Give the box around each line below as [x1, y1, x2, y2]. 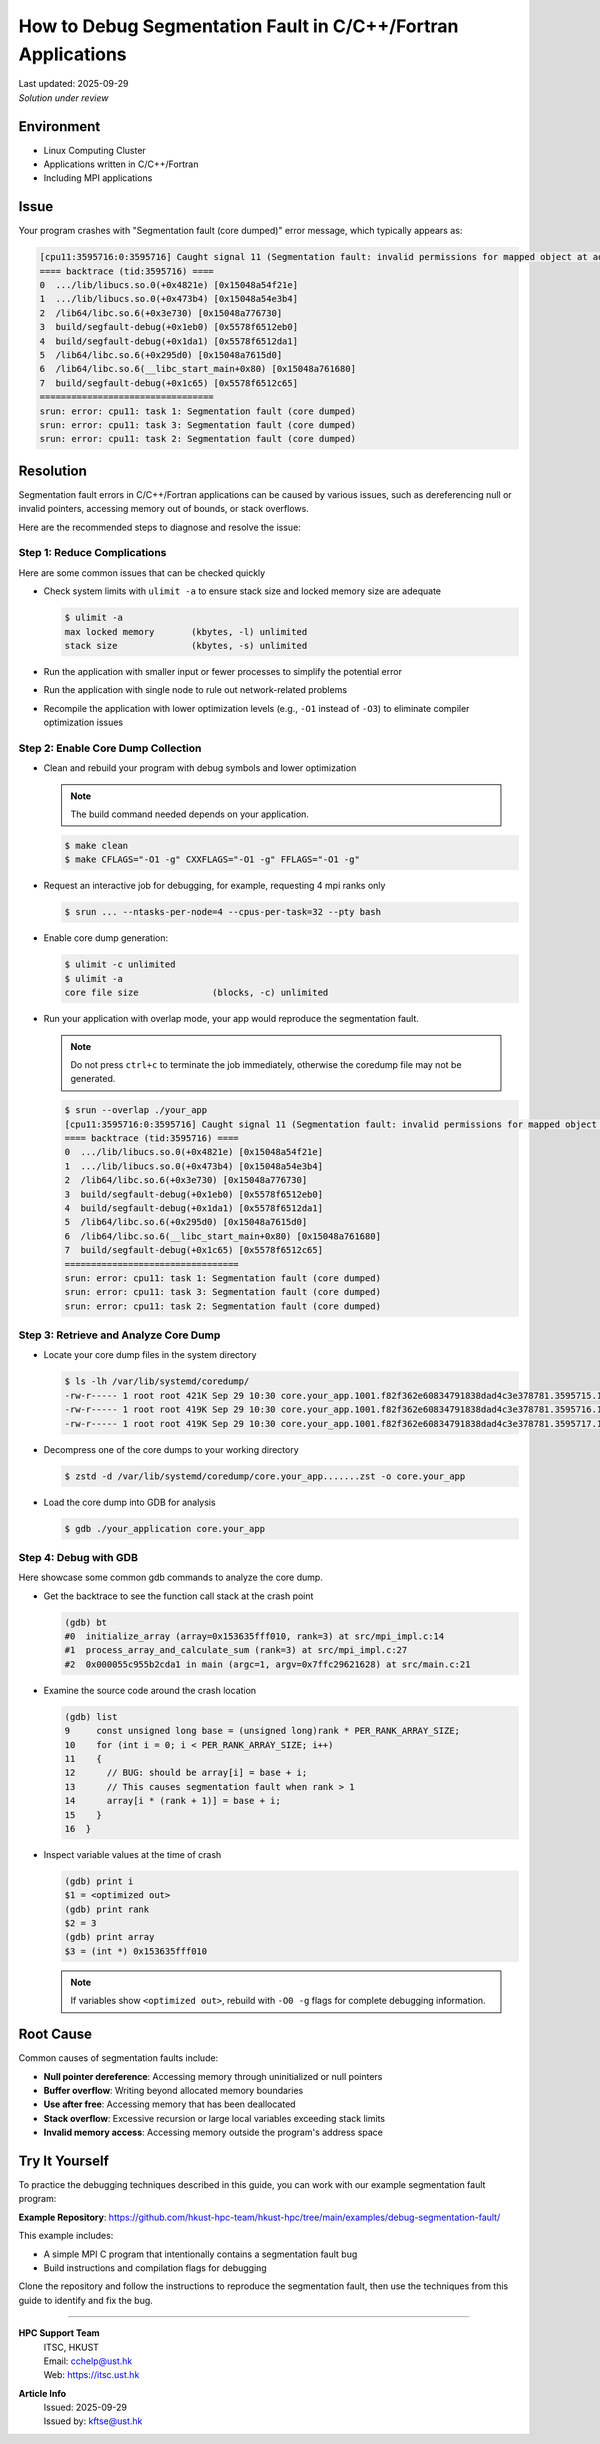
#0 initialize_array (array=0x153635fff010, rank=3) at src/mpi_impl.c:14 [64, 1631, 445, 1642]
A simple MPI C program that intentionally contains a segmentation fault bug [43, 2248, 358, 2260]
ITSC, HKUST [43, 2341, 100, 2353]
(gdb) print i [64, 1875, 134, 1887]
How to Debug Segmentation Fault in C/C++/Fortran [18, 15, 459, 37]
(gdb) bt [64, 1616, 108, 1628]
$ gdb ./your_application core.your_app [64, 1523, 265, 1534]
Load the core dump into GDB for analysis [43, 1496, 216, 1508]
